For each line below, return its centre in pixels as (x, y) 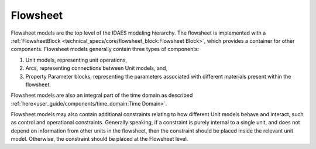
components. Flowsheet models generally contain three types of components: (105, 49)
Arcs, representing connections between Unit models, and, (97, 68)
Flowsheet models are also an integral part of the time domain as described (102, 95)
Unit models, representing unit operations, (76, 60)
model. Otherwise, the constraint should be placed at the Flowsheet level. (99, 139)
